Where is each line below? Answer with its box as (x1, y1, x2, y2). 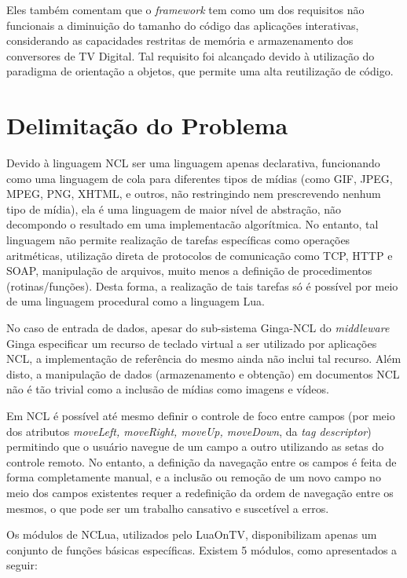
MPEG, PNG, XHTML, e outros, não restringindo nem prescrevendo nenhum (6, 185, 381, 202)
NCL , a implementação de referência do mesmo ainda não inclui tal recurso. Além (6, 350, 401, 367)
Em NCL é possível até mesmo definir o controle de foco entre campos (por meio (6, 408, 395, 423)
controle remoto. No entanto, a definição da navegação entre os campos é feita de (6, 453, 397, 470)
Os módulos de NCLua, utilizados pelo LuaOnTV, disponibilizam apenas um (6, 526, 377, 543)
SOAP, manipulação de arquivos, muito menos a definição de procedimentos (6, 262, 372, 279)
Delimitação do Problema (6, 109, 288, 141)
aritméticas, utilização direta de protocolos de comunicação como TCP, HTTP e (6, 247, 393, 263)
